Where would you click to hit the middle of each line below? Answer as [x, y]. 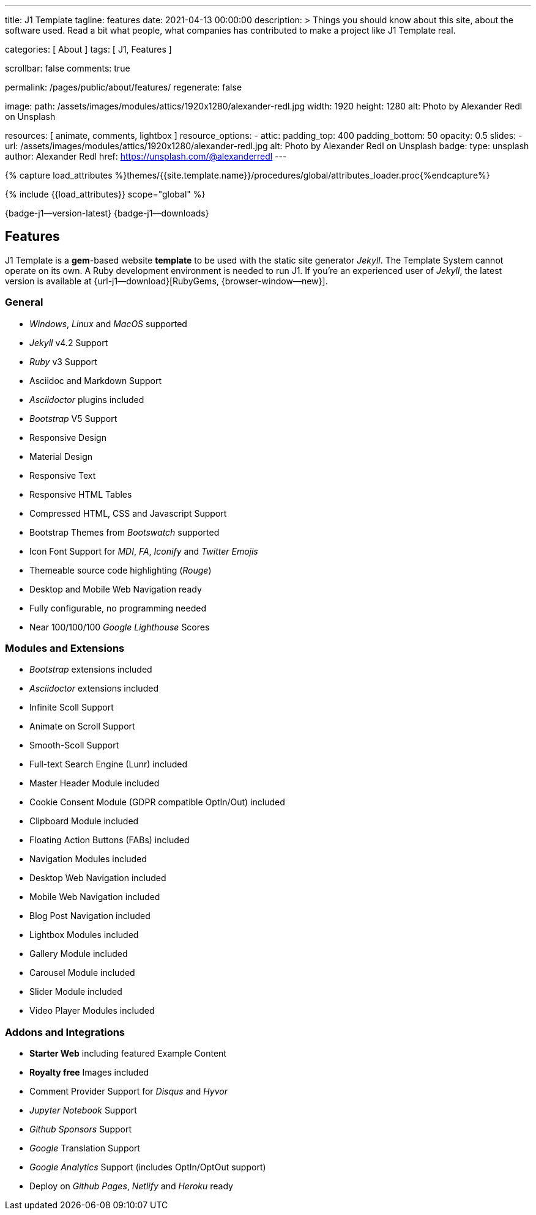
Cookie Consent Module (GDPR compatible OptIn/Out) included [157, 802]
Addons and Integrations [65, 1032]
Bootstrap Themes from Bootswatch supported [125, 532]
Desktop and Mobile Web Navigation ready [116, 589]
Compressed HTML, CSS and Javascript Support [128, 513]
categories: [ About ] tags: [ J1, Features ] [88, 49]
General [24, 302]
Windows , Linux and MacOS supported [108, 323]
